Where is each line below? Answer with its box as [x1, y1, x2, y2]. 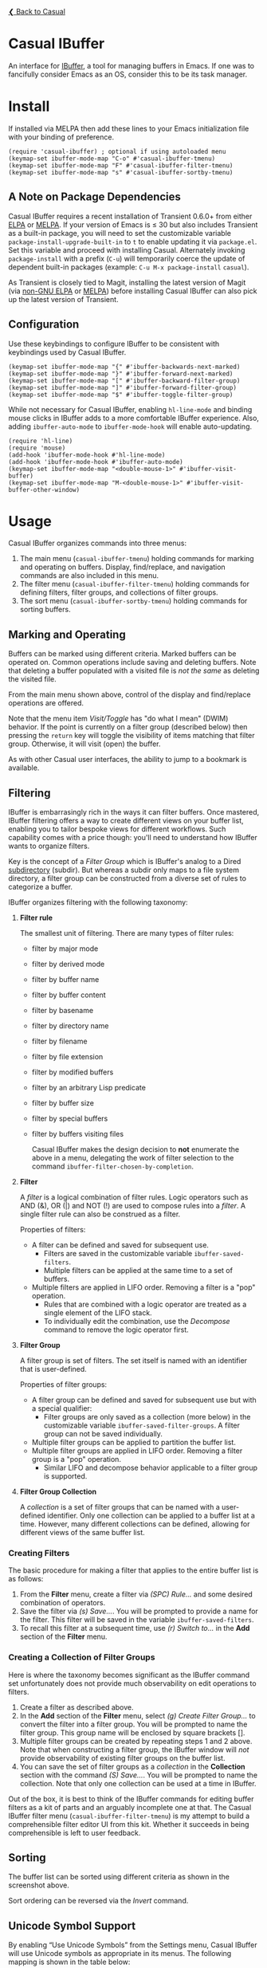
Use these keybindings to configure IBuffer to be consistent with [8, 339, 220, 348]
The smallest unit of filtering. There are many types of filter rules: [19, 929, 234, 938]
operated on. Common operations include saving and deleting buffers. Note [8, 658, 257, 667]
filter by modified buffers [31, 1067, 114, 1077]
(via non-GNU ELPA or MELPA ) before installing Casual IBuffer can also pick [8, 286, 257, 296]
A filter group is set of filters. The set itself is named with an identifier [19, 1356, 248, 1365]
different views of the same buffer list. [19, 1528, 145, 1538]
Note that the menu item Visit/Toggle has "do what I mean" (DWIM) [8, 713, 229, 724]
